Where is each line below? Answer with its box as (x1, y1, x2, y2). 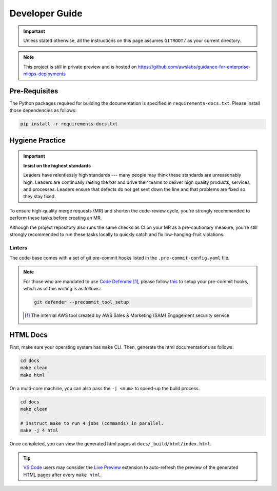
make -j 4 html (20, 428, 58, 434)
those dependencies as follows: (9, 108, 77, 114)
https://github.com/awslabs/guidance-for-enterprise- (137, 63, 251, 70)
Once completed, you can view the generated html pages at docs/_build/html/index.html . (9, 441, 212, 447)
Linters (9, 244, 28, 251)
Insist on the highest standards (23, 162, 91, 168)
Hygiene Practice (9, 136, 66, 144)
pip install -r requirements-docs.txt (20, 121, 118, 127)
